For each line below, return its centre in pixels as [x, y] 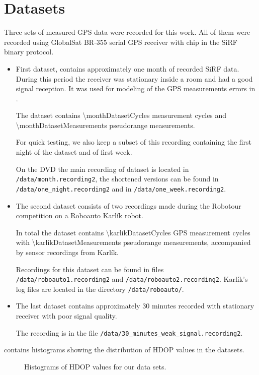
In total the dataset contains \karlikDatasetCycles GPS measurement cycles [133, 232]
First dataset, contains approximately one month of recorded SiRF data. [127, 68]
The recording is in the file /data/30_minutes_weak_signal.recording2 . [129, 332]
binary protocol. [29, 52]
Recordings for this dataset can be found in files [90, 269]
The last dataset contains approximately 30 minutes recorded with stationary [135, 306]
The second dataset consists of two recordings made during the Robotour [128, 205]
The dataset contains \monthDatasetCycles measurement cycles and [121, 115]
